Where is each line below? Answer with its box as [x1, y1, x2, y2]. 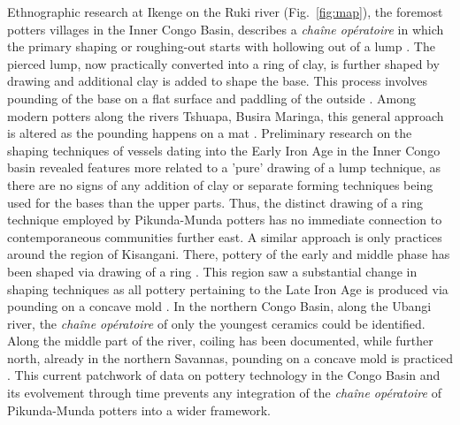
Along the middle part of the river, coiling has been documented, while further [7, 331, 433, 350]
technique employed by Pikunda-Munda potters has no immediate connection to [7, 210, 442, 229]
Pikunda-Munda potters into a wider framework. [7, 400, 271, 419]
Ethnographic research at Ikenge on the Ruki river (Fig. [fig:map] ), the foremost [7, 3, 443, 20]
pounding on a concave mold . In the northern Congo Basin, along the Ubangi [7, 297, 432, 315]
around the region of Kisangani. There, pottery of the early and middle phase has [7, 245, 450, 263]
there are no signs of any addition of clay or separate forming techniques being [7, 175, 433, 194]
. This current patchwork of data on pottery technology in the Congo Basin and [7, 366, 441, 384]
